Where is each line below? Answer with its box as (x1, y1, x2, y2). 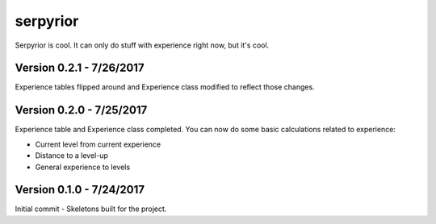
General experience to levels (35, 162, 131, 172)
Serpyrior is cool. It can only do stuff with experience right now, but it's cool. (15, 40, 270, 50)
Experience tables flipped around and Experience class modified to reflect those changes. (15, 82, 315, 92)
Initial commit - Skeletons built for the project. (15, 204, 167, 214)
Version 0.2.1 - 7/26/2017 (15, 61, 145, 75)
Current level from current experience (35, 139, 161, 149)
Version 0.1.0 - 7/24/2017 (15, 183, 145, 197)
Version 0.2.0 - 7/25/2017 (15, 103, 148, 117)
